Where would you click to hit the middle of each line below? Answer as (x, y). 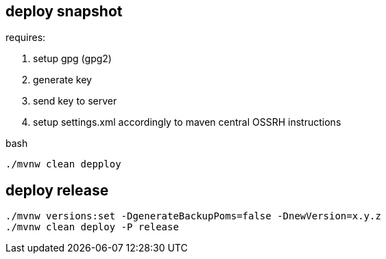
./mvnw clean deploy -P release (92, 227)
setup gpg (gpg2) (72, 59)
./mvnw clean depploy (63, 164)
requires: (26, 38)
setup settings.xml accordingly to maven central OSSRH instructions (187, 122)
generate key (62, 80)
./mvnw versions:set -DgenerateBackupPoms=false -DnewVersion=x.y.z (193, 216)
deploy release (57, 190)
